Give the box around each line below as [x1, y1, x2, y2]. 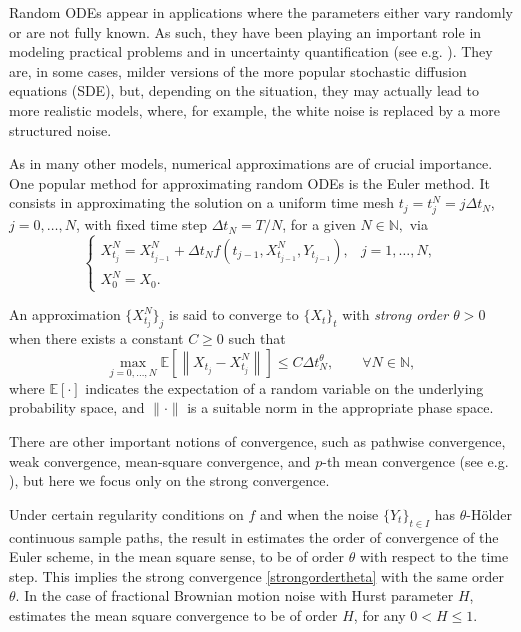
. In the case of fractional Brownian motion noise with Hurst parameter [15, 585, 454, 606]
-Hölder [466, 503, 512, 524]
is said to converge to [169, 304, 299, 325]
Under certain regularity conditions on [9, 503, 244, 524]
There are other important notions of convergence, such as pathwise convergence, [9, 431, 506, 451]
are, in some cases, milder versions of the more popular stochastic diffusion [9, 60, 467, 81]
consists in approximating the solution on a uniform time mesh [9, 192, 395, 213]
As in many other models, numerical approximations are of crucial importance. [9, 153, 493, 174]
